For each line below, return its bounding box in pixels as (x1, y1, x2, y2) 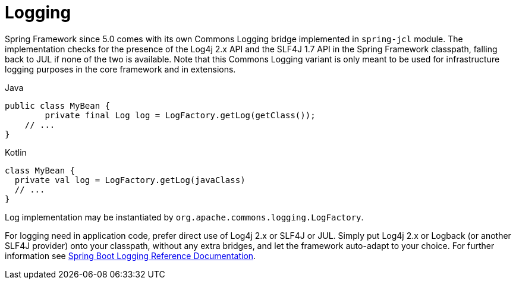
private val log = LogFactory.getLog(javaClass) (14, 175, 246, 185)
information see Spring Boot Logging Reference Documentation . (5, 250, 256, 261)
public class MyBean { (5, 100, 111, 111)
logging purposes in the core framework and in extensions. (5, 64, 236, 74)
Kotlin (5, 147, 27, 157)
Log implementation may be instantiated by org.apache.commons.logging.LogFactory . (5, 212, 364, 222)
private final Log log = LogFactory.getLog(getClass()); (45, 110, 316, 120)
